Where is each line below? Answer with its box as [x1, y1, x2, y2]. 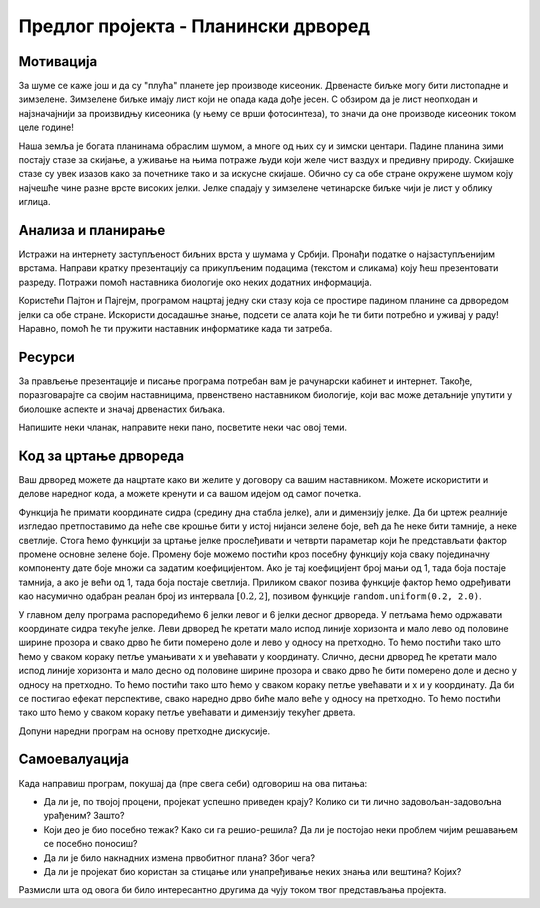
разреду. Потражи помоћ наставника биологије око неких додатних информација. [18, 276, 372, 288]
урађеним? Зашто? [43, 810, 125, 822]
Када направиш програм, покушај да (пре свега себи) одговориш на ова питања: [18, 777, 368, 789]
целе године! [18, 121, 75, 134]
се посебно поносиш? [43, 838, 138, 850]
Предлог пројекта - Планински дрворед [18, 15, 370, 37]
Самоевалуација [18, 751, 130, 768]
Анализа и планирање [18, 222, 166, 239]
